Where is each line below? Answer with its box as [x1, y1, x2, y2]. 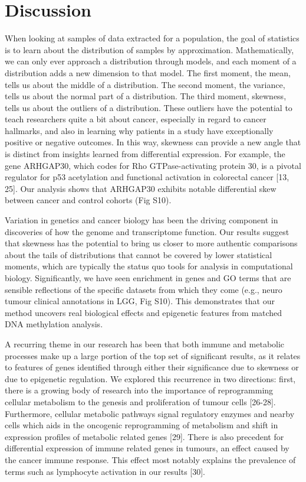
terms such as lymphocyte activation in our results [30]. [5, 465, 205, 477]
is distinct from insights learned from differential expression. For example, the [5, 148, 285, 160]
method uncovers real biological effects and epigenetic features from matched [5, 306, 282, 318]
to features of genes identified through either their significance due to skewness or [5, 361, 299, 373]
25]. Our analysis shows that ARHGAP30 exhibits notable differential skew [5, 182, 277, 194]
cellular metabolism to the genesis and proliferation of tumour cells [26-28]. [5, 395, 276, 408]
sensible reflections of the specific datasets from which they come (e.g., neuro [5, 283, 282, 295]
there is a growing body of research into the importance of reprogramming [5, 384, 274, 396]
